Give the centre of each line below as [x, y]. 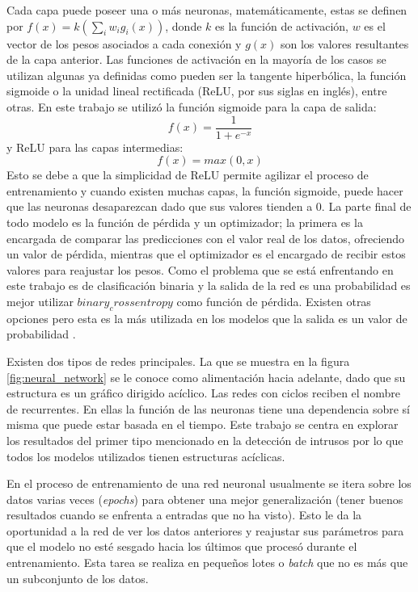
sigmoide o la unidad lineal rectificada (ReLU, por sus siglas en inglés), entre [197, 91]
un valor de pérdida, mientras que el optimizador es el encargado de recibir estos [206, 254]
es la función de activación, [282, 25]
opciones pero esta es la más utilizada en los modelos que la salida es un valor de [207, 318]
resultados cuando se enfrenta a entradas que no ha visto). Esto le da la [184, 515]
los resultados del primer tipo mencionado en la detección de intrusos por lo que [205, 440]
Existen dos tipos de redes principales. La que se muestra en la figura [178, 361]
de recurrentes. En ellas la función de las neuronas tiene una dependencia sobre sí [209, 408]
